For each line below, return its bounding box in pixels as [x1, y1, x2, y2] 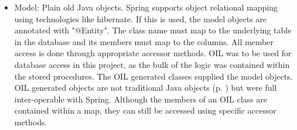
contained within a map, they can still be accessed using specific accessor [14, 104, 276, 117]
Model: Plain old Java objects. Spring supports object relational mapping [14, 1, 278, 13]
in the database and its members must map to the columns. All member [14, 35, 274, 47]
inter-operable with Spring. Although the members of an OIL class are [14, 93, 267, 105]
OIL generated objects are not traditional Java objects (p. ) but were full [14, 81, 277, 94]
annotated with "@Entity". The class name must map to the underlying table [14, 24, 292, 36]
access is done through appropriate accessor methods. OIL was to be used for [14, 47, 292, 59]
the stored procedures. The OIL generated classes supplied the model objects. [14, 70, 293, 82]
